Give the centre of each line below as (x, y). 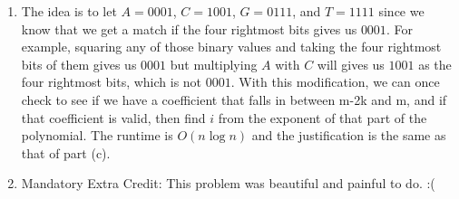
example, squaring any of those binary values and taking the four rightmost (231, 47)
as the (435, 64)
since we (401, 11)
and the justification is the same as (349, 135)
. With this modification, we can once (335, 82)
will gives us (351, 64)
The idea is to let (69, 11)
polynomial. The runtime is (97, 135)
